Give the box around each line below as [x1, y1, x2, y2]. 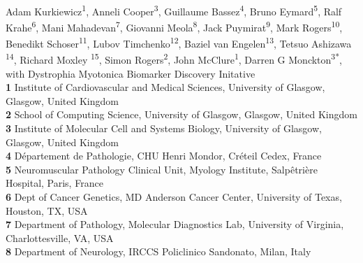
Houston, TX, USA [6, 203, 88, 218]
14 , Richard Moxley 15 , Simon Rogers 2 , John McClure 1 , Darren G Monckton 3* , [6, 50, 342, 66]
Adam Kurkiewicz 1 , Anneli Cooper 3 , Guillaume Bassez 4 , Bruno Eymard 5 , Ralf [6, 1, 342, 18]
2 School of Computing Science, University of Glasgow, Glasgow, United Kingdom [6, 107, 357, 122]
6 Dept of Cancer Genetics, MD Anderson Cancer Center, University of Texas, [6, 189, 342, 204]
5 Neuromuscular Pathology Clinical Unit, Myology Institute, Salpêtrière [6, 162, 318, 176]
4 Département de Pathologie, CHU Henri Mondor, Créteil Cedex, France [6, 148, 322, 163]
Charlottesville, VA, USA [6, 230, 114, 245]
